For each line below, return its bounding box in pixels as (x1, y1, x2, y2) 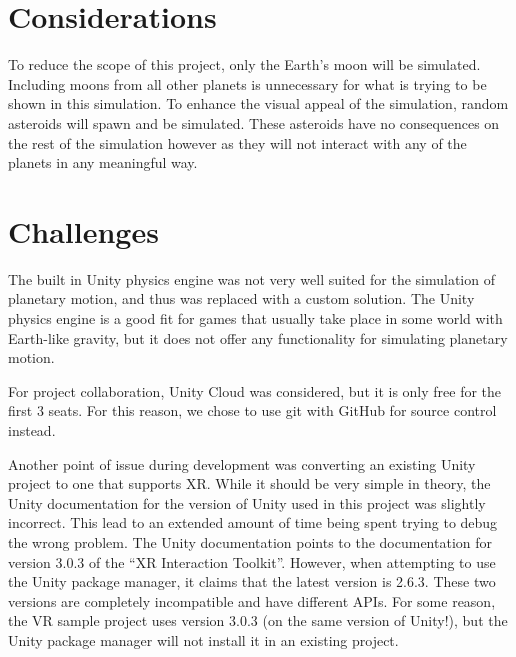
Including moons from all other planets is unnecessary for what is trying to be (8, 73, 487, 94)
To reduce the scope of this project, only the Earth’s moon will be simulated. (8, 54, 481, 75)
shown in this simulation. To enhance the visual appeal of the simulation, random (8, 93, 509, 114)
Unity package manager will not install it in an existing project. (8, 629, 399, 650)
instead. (8, 419, 56, 440)
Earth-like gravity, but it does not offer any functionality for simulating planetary (8, 327, 508, 348)
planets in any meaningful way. (8, 152, 198, 173)
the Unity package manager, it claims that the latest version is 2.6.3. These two (8, 571, 496, 592)
